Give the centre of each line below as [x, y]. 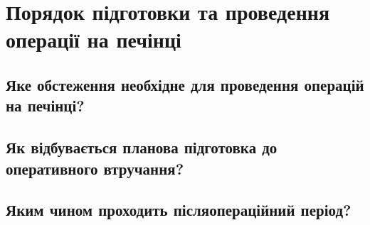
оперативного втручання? [95, 168]
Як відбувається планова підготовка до [142, 147]
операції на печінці [94, 39]
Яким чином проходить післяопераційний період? [179, 210]
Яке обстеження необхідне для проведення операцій [185, 84]
